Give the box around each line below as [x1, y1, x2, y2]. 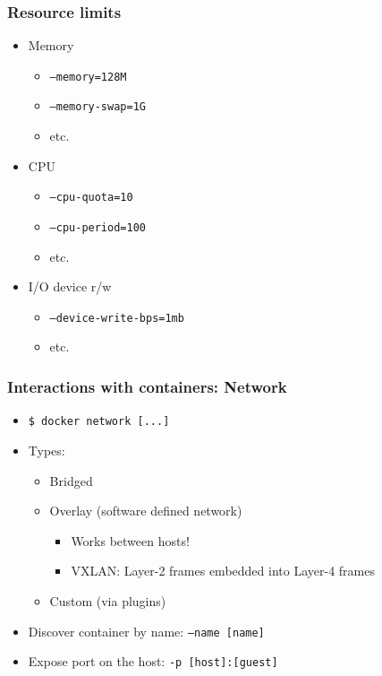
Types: [28, 440, 65, 459]
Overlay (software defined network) [49, 501, 242, 520]
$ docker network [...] [28, 415, 170, 429]
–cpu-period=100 [49, 221, 146, 234]
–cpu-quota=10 [49, 191, 133, 204]
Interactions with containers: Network [7, 375, 287, 397]
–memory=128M [49, 70, 127, 83]
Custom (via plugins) [49, 591, 166, 610]
